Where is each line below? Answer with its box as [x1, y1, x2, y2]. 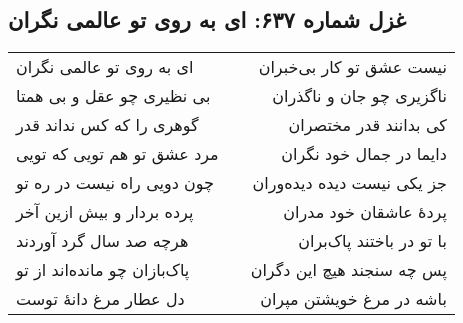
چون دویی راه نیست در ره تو [16, 171, 215, 195]
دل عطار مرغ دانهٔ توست [16, 287, 185, 311]
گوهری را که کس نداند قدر [16, 113, 199, 137]
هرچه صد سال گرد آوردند [16, 229, 189, 253]
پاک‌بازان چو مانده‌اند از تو [16, 258, 190, 282]
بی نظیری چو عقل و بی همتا [16, 84, 211, 108]
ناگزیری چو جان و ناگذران [272, 84, 447, 108]
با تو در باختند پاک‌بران [298, 229, 447, 253]
